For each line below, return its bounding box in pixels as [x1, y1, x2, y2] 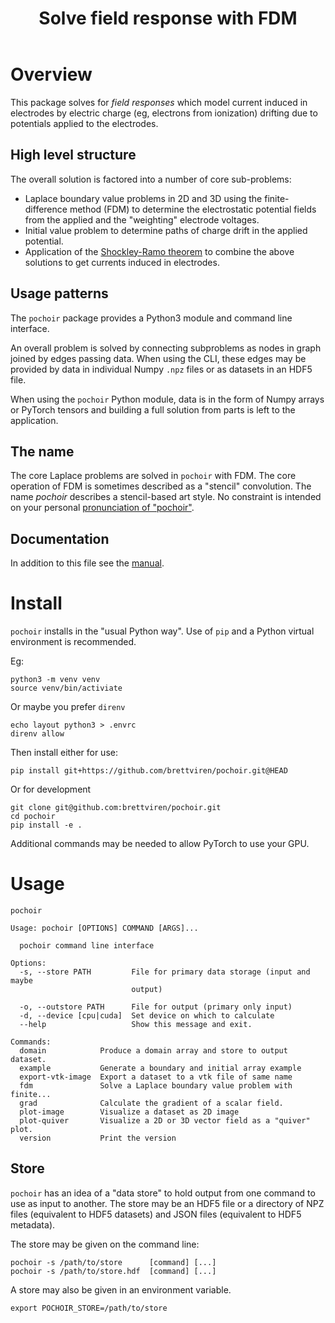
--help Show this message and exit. [19, 1020, 253, 1030]
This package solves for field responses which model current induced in [10, 96, 308, 108]
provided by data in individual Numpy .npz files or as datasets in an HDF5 [10, 363, 313, 375]
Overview [10, 63, 93, 86]
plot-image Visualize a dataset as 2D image [19, 1107, 240, 1117]
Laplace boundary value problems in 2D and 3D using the [24, 192, 263, 204]
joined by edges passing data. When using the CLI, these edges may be [10, 352, 307, 364]
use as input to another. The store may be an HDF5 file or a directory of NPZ [10, 1197, 325, 1209]
